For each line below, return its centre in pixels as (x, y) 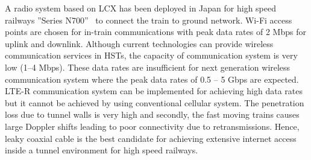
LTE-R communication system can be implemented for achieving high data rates (154, 91)
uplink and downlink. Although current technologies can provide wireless (139, 43)
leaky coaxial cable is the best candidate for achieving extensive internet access (151, 138)
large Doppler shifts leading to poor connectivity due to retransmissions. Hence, (152, 126)
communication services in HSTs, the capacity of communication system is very (151, 55)
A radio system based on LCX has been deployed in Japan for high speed (141, 8)
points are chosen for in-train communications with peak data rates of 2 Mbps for (155, 32)
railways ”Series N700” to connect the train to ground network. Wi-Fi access (149, 20)
